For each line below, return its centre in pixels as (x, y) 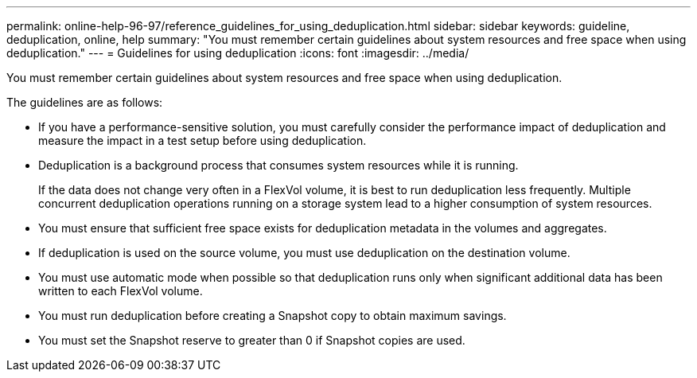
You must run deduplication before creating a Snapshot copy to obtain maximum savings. (273, 316)
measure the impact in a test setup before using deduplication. (202, 140)
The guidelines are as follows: (85, 102)
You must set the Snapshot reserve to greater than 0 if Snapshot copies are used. (252, 340)
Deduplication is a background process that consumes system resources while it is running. (278, 165)
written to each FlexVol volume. (121, 291)
